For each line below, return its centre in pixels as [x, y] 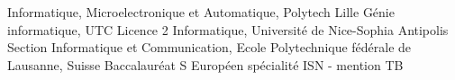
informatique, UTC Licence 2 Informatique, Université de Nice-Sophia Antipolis [228, 29]
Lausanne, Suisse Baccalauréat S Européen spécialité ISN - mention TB [205, 64]
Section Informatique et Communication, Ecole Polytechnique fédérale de [209, 47]
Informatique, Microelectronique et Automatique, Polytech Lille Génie [201, 12]
